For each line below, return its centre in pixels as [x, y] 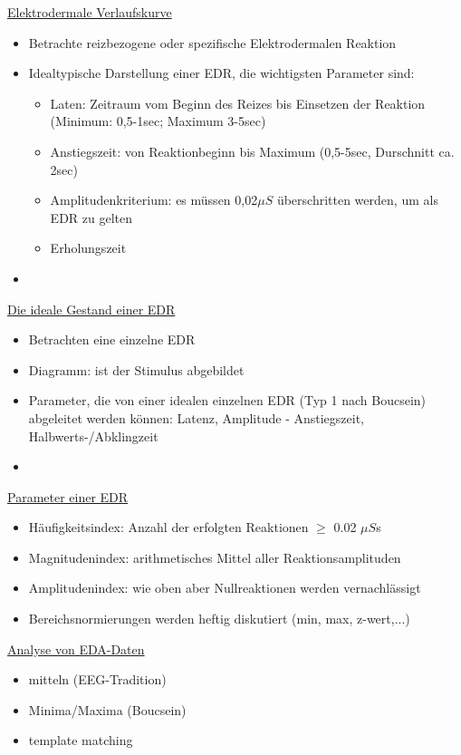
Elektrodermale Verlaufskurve [90, 12]
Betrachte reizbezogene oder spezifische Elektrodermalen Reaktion [212, 42]
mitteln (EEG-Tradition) [97, 679]
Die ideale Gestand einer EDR [91, 309]
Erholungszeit [88, 248]
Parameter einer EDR [68, 496]
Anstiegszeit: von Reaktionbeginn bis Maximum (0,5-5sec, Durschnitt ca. [252, 151]
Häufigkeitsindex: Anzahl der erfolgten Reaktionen [168, 527]
